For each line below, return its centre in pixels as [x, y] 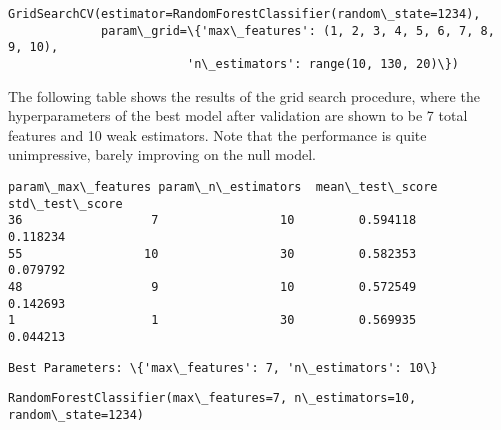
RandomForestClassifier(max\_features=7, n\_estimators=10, [212, 398]
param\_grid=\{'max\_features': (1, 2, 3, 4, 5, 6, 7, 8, [298, 30]
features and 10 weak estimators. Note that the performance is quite [217, 134]
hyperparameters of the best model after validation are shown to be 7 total [238, 115]
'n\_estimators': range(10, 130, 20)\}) [323, 63]
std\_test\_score [65, 203]
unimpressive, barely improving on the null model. [162, 154]
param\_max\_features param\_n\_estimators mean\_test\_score [223, 187]
